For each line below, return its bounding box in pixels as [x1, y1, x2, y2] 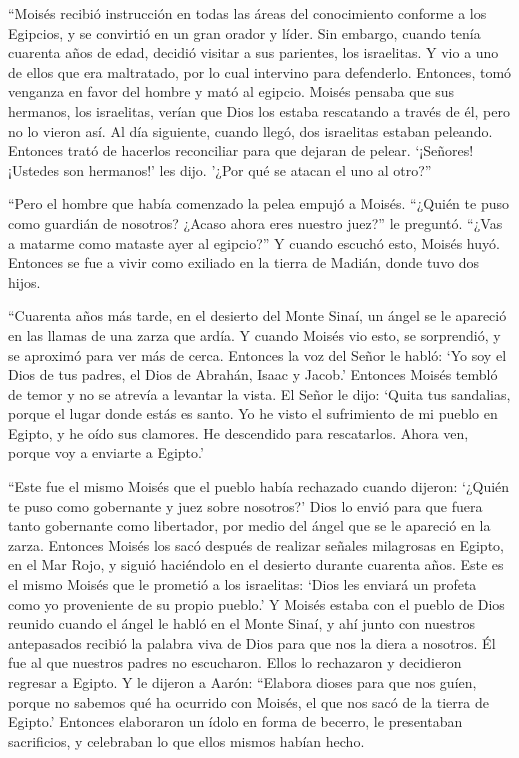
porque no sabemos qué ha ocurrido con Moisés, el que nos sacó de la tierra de [8, 691, 489, 712]
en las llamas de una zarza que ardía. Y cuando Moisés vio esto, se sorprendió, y [8, 324, 501, 345]
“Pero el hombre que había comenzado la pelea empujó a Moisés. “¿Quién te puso [8, 193, 509, 214]
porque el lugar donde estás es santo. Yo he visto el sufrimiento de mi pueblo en [8, 403, 498, 424]
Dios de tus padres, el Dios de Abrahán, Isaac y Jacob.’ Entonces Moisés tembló [8, 364, 498, 385]
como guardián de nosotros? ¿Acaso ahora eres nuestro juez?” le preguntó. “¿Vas [8, 212, 503, 233]
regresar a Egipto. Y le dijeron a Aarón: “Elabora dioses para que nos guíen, [8, 672, 477, 692]
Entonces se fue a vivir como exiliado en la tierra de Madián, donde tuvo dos [8, 252, 480, 273]
